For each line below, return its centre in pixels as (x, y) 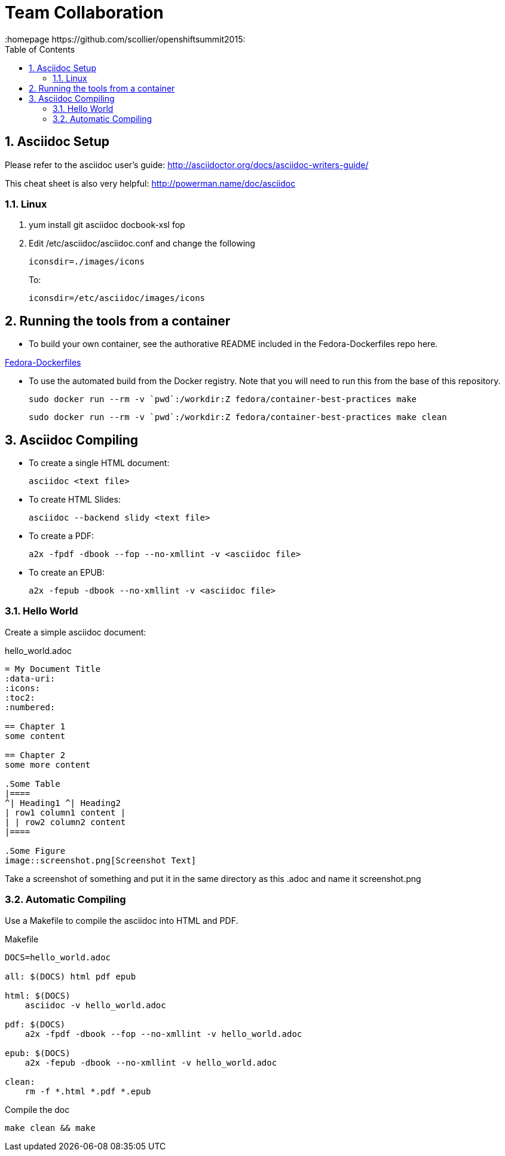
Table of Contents (40, 49)
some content (35, 736)
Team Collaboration (84, 13)
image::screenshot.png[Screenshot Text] (101, 860)
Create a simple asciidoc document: (76, 632)
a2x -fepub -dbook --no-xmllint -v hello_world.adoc (151, 1062)
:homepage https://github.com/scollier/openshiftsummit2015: (125, 39)
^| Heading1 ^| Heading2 (63, 803)
